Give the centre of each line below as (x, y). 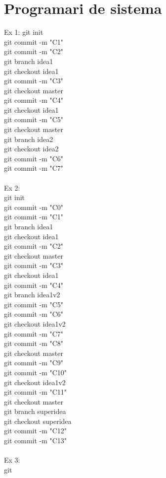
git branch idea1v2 (32, 295)
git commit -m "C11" (36, 392)
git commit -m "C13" (36, 441)
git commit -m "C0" (34, 207)
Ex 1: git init (24, 32)
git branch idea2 (29, 139)
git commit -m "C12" (36, 431)
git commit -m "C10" (36, 372)
